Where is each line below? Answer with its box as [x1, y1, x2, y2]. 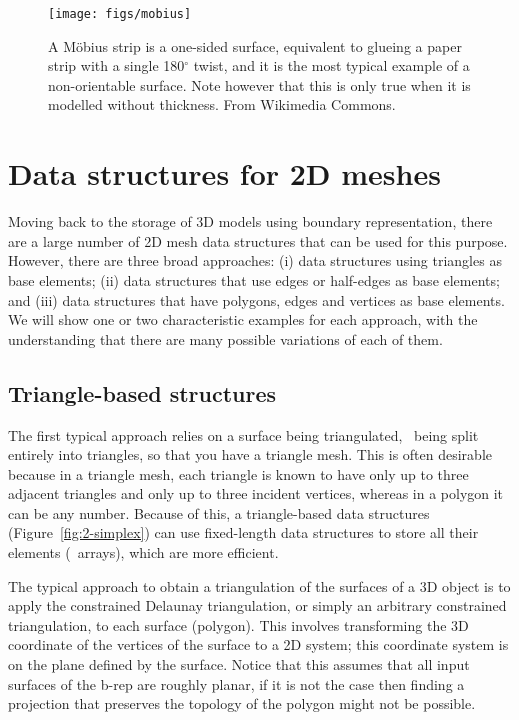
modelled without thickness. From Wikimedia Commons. [48, 94, 396, 115]
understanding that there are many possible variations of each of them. [8, 328, 443, 349]
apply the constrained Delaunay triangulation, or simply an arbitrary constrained [8, 595, 507, 616]
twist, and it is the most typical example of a [193, 55, 470, 76]
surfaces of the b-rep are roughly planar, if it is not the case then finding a [8, 673, 465, 694]
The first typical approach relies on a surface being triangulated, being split [8, 424, 479, 445]
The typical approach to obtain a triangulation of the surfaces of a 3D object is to [8, 575, 511, 596]
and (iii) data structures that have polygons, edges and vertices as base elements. [8, 289, 505, 310]
